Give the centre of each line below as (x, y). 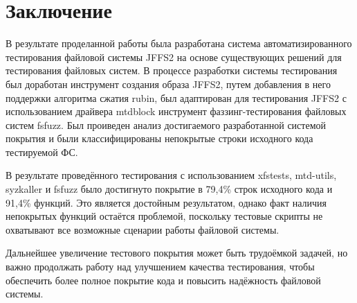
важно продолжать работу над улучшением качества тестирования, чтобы (160, 267)
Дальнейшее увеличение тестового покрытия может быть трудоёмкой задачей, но (177, 253)
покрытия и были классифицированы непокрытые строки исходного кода (159, 138)
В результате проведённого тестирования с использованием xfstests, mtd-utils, (171, 175)
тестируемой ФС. (42, 151)
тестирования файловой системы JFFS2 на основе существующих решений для (174, 57)
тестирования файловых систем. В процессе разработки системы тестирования (172, 70)
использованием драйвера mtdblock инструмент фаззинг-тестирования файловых (176, 111)
